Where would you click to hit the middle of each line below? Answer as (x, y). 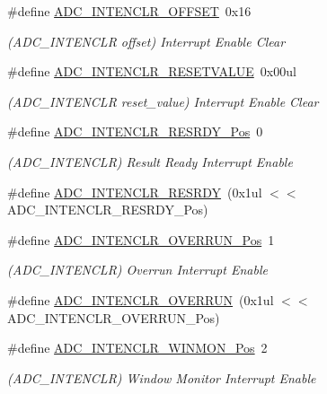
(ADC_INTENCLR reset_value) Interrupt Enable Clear (163, 101)
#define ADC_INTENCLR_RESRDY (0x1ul (135, 192)
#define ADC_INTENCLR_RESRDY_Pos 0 (135, 131)
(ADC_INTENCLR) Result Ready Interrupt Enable (150, 161)
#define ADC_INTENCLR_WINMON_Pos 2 (137, 348)
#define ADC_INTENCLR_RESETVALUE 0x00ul (152, 71)
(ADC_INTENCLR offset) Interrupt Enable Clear (146, 41)
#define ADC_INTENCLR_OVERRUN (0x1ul (141, 299)
